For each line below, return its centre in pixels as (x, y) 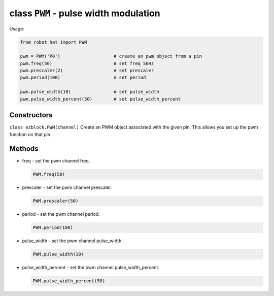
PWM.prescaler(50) (56, 201)
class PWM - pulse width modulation (85, 13)
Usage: (17, 28)
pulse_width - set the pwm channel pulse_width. (72, 241)
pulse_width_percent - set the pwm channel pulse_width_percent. (91, 268)
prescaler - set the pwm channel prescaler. (67, 187)
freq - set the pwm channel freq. (56, 161)
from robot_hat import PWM (54, 42)
